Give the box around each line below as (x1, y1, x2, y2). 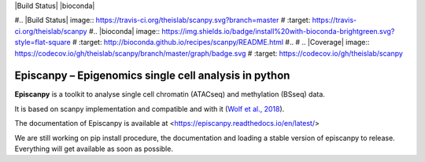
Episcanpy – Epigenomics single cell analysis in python (14, 69, 290, 83)
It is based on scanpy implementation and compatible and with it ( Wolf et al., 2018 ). (14, 104, 285, 113)
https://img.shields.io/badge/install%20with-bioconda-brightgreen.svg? (161, 26, 395, 35)
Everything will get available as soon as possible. (14, 144, 173, 153)
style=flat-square (14, 38, 71, 47)
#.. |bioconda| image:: (88, 26, 161, 35)
